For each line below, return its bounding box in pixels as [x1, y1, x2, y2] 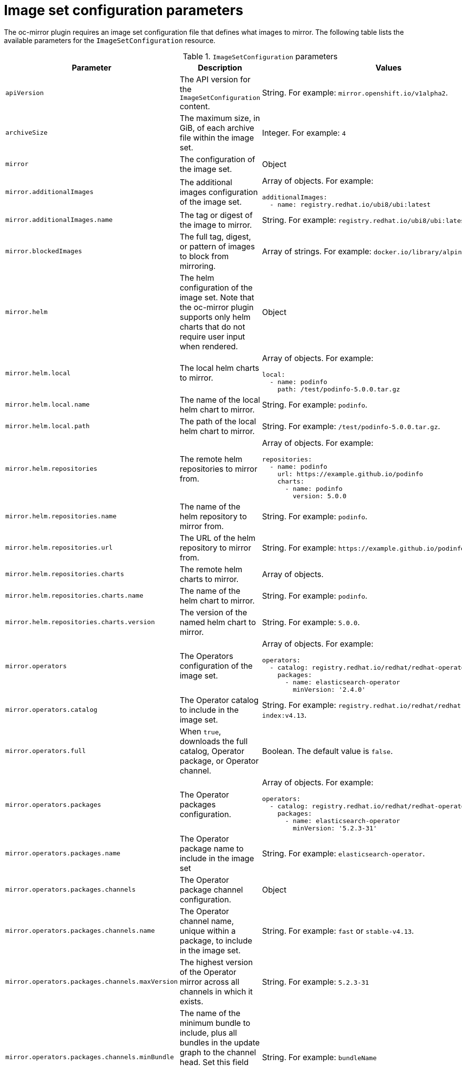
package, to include [180, 935, 253, 946]
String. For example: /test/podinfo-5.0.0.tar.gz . [262, 421, 440, 431]
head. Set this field [180, 1057, 249, 1067]
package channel [180, 884, 243, 895]
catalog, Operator [180, 746, 245, 756]
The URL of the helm [180, 533, 255, 543]
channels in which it [180, 986, 253, 996]
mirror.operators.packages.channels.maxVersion [5, 978, 178, 986]
